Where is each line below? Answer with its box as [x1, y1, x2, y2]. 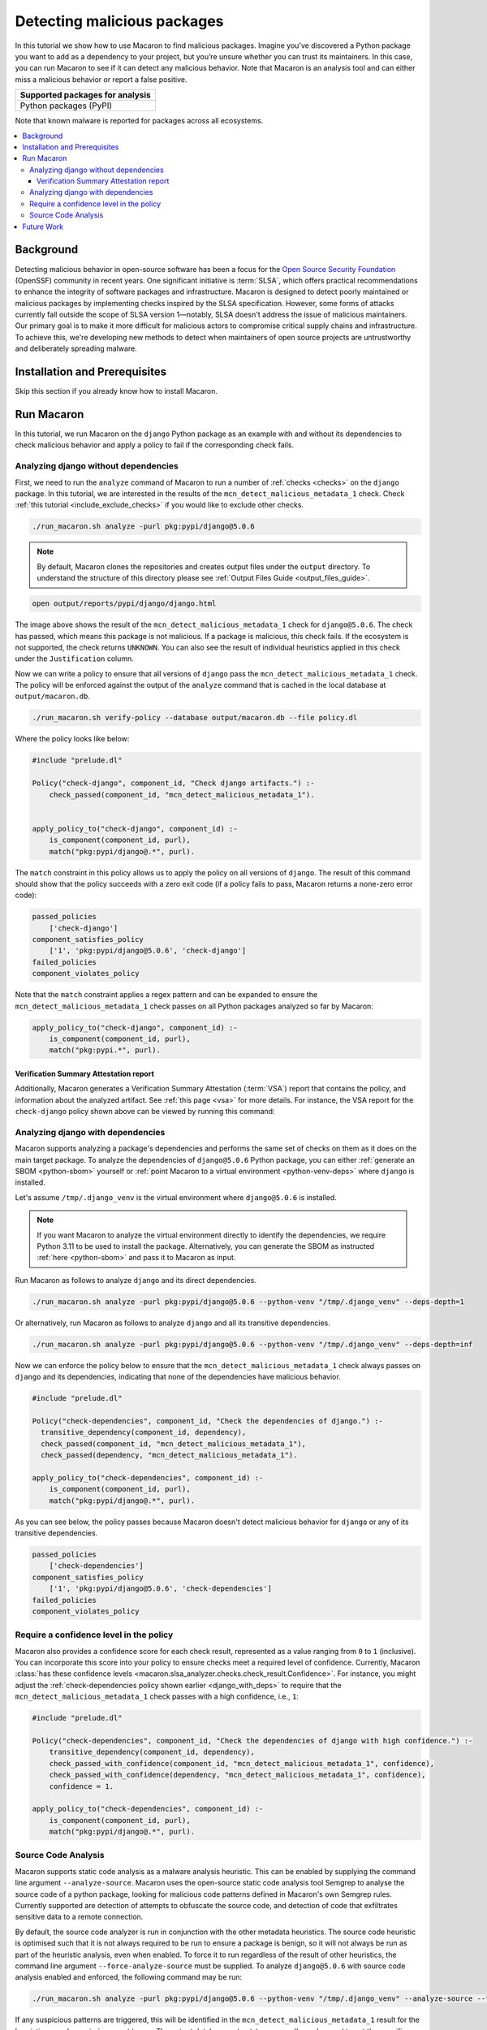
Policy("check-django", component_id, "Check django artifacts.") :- [32, 779, 315, 788]
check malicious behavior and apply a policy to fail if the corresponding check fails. [15, 440, 295, 450]
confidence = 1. [49, 1782, 114, 1790]
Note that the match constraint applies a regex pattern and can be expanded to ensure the [15, 990, 318, 1000]
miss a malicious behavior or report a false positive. [15, 74, 187, 84]
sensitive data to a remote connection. [15, 1912, 144, 1922]
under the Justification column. [15, 654, 134, 663]
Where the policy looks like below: [15, 734, 130, 744]
